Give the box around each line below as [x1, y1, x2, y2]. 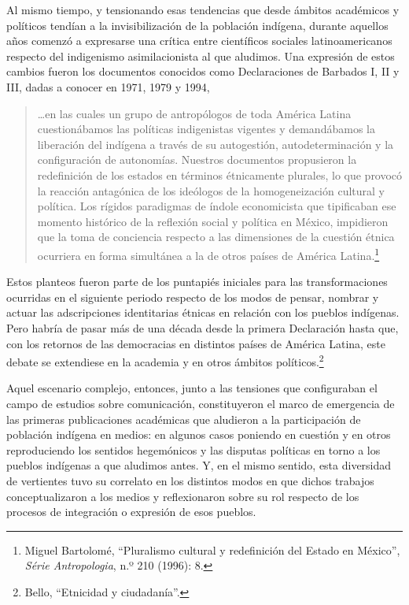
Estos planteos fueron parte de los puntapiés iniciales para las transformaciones [6, 273, 388, 290]
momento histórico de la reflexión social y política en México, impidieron [37, 213, 389, 229]
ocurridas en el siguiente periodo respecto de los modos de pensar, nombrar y [6, 288, 379, 305]
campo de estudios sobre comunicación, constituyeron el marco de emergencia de [6, 395, 395, 411]
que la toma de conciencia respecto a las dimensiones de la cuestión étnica [37, 228, 395, 245]
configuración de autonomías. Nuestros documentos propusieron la [37, 151, 357, 168]
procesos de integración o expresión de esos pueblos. [6, 503, 256, 520]
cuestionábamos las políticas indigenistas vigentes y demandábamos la [37, 121, 375, 137]
